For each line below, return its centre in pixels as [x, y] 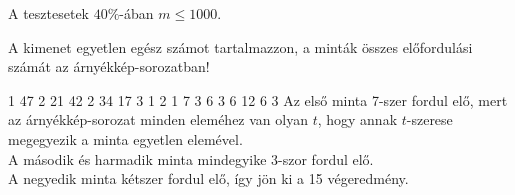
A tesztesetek [49, 13]
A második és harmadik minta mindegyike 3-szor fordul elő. [191, 158]
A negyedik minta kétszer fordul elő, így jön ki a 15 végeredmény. [208, 178]
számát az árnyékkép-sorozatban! [109, 66]
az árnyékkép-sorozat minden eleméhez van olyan [158, 119]
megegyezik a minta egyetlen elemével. [125, 138]
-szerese [429, 119]
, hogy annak [357, 119]
